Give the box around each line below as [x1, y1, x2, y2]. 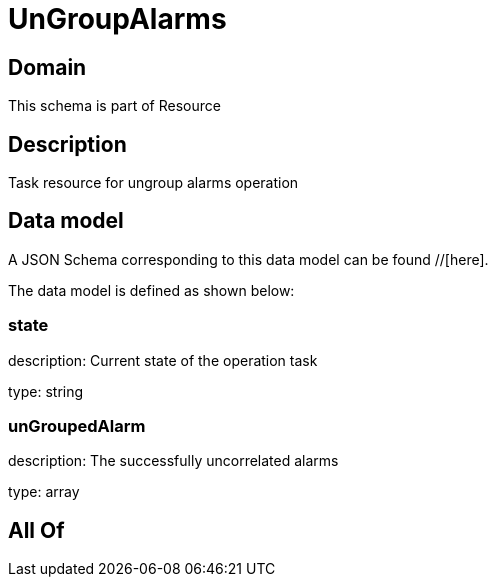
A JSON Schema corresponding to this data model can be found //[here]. [8, 250, 489, 268]
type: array [8, 483, 80, 501]
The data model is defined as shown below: [8, 281, 295, 299]
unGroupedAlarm [8, 415, 146, 436]
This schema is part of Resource [8, 97, 221, 115]
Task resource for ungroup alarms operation [8, 174, 299, 192]
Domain [8, 54, 87, 80]
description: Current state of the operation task [8, 351, 318, 369]
